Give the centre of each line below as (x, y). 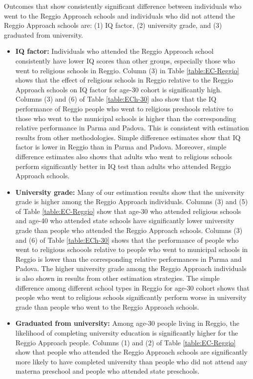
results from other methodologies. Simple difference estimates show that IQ (128, 137)
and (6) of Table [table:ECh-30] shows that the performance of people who (127, 240)
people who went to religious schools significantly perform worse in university (131, 297)
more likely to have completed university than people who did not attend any (131, 361)
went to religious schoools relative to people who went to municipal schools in (132, 249)
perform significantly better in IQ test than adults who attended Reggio (123, 166)
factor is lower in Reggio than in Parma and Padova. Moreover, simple (121, 147)
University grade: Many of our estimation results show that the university (130, 192)
